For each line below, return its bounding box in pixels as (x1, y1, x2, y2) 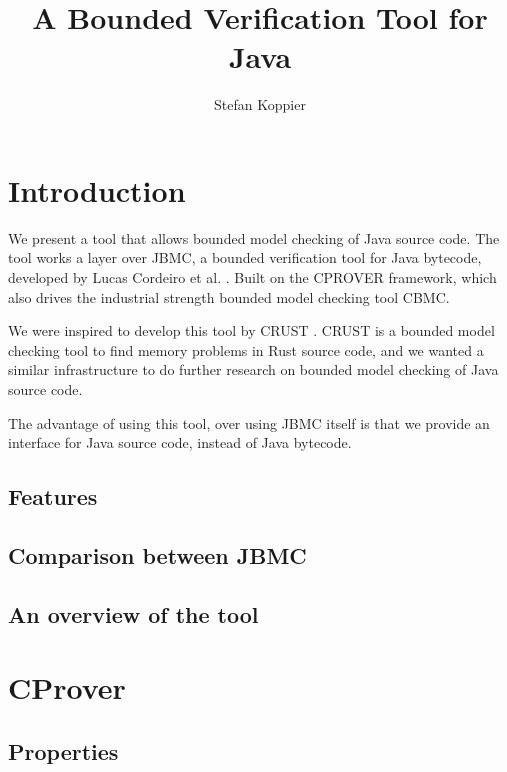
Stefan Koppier (214, 94, 306, 115)
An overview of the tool (8, 598, 259, 629)
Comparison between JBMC (8, 539, 307, 570)
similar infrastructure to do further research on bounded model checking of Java (8, 359, 499, 380)
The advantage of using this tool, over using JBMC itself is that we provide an (8, 412, 490, 433)
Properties (8, 735, 119, 766)
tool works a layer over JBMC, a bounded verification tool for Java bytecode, (8, 247, 482, 268)
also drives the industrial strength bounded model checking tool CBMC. (8, 286, 450, 307)
